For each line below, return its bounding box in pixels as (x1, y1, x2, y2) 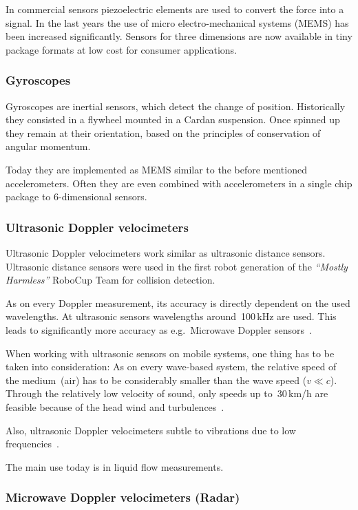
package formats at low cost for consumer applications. (6, 42, 238, 56)
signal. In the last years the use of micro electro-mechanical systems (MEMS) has (6, 15, 349, 30)
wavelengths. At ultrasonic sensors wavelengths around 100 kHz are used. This (6, 309, 337, 323)
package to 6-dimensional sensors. (6, 189, 147, 204)
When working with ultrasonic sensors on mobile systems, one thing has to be (6, 346, 335, 360)
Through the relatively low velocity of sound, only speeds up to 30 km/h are (6, 386, 328, 401)
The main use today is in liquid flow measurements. (6, 459, 224, 474)
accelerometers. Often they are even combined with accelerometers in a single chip (6, 176, 352, 190)
